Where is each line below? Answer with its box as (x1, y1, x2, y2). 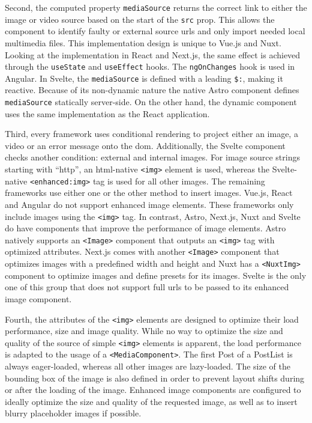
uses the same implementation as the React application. (5, 107, 210, 120)
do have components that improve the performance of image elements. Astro (5, 222, 286, 234)
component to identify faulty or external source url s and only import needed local (5, 25, 305, 37)
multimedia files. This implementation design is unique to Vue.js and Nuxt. (5, 36, 281, 49)
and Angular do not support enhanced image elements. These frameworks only (5, 198, 294, 210)
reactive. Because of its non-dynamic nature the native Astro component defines (5, 84, 299, 96)
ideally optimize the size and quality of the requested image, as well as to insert (5, 395, 298, 407)
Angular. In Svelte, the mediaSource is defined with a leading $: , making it (5, 72, 283, 84)
